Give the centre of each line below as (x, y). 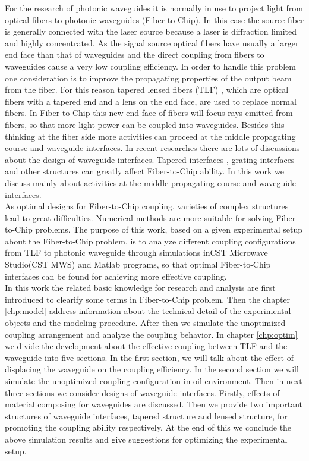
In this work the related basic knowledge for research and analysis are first (140, 288)
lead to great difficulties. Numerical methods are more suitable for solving (139, 217)
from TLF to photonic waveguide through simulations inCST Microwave (136, 253)
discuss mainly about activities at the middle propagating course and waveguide (151, 182)
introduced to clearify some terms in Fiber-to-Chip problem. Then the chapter (148, 299)
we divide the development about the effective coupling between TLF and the (146, 346)
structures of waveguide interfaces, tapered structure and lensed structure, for (146, 415)
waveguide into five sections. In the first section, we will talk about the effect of (149, 357)
